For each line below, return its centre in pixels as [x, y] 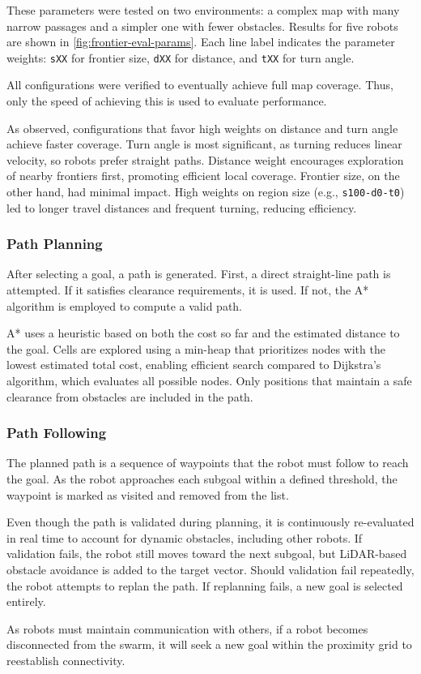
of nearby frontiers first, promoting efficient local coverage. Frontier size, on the [203, 176]
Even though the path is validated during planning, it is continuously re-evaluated [210, 522]
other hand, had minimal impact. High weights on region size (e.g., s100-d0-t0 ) [206, 191]
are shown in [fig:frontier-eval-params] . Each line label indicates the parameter [201, 42]
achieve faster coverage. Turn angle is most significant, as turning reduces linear [204, 144]
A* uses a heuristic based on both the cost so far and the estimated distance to [203, 333]
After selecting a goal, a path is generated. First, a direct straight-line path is [199, 274]
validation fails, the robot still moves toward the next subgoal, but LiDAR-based [207, 554]
